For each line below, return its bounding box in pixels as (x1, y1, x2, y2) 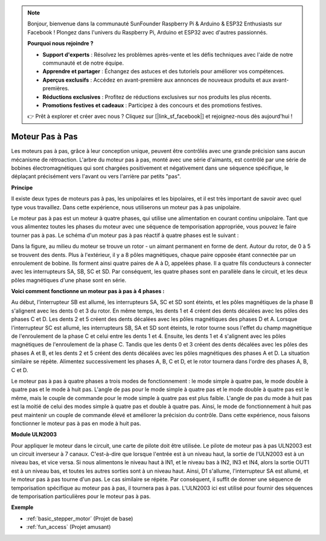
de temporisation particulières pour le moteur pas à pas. (11, 493, 151, 500)
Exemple (11, 504, 34, 511)
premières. (42, 85, 69, 92)
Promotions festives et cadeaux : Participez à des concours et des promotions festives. (42, 102, 263, 109)
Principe (11, 184, 33, 191)
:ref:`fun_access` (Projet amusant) (26, 523, 111, 531)
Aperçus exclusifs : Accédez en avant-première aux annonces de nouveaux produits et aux (42, 76, 272, 83)
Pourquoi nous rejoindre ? (27, 40, 94, 47)
